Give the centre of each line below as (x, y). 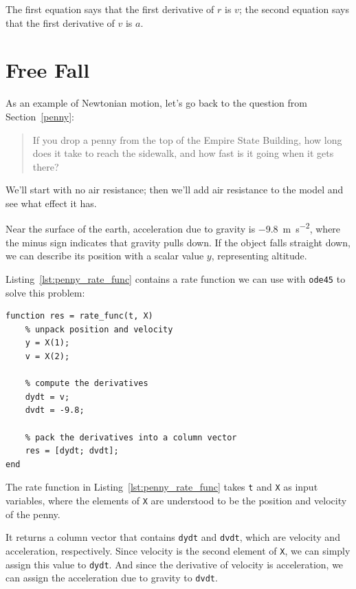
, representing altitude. (259, 256)
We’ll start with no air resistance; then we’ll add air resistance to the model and (175, 190)
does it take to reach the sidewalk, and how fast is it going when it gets (183, 153)
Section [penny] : (40, 116)
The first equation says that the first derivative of (110, 9)
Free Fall (48, 70)
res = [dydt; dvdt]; (72, 451)
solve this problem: (45, 292)
